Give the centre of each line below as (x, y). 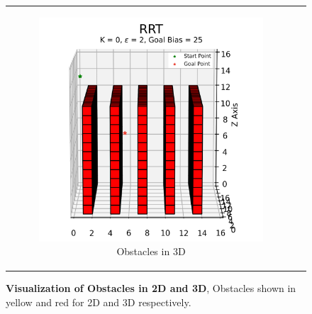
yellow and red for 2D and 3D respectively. (99, 302)
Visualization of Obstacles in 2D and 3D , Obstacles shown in (151, 288)
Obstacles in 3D (151, 251)
